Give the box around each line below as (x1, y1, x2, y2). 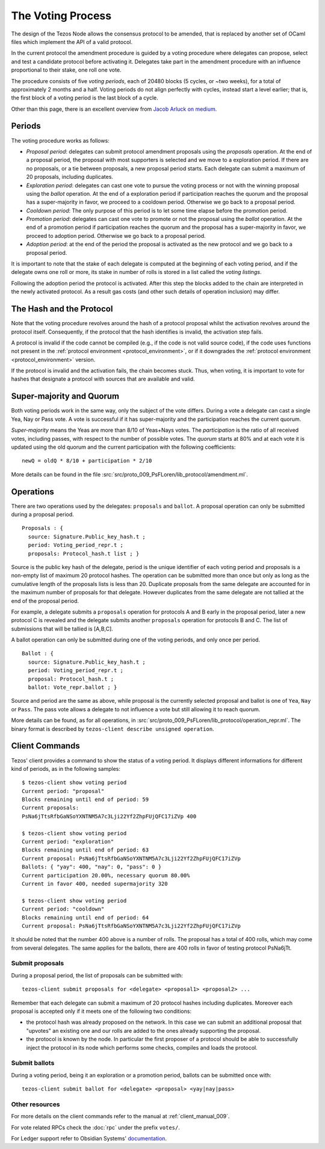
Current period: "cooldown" (22, 906, 105, 912)
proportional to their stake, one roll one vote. (11, 66, 122, 73)
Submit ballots (11, 1059, 55, 1067)
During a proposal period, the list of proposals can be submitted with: (11, 971, 184, 979)
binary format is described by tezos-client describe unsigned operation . (11, 725, 214, 732)
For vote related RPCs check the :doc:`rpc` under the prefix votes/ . (11, 1124, 180, 1131)
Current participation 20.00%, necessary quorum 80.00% (22, 872, 190, 879)
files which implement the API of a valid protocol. (11, 38, 132, 45)
